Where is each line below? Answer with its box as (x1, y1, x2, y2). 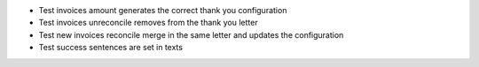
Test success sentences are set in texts (38, 42, 184, 53)
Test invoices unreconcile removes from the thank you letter (38, 18, 258, 28)
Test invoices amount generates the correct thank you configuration (38, 5, 287, 15)
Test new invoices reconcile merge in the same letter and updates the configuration (38, 29, 344, 40)
